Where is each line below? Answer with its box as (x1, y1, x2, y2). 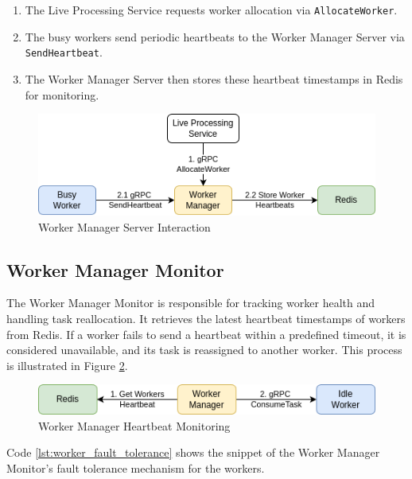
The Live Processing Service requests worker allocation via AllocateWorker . (25, 2, 398, 18)
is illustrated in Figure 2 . (6, 356, 128, 373)
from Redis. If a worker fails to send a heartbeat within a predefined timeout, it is (6, 325, 406, 342)
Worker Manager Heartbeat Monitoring (38, 417, 231, 434)
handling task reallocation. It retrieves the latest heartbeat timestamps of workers (6, 310, 406, 326)
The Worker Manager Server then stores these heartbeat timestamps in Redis (25, 70, 403, 87)
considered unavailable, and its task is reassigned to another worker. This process (6, 341, 402, 358)
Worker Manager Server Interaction (38, 218, 211, 235)
